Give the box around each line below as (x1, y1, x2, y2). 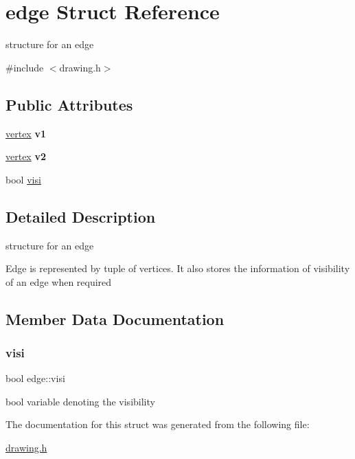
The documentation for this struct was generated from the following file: (5, 417, 310, 432)
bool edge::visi (5, 371, 65, 385)
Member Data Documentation (5, 308, 225, 329)
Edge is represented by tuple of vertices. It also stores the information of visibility (5, 261, 350, 276)
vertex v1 (5, 126, 46, 140)
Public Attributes (5, 93, 133, 115)
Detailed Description (5, 205, 156, 227)
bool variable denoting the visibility (5, 394, 155, 408)
